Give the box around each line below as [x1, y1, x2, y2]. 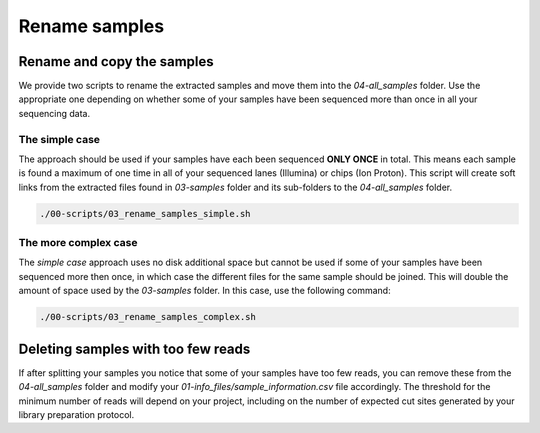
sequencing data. [18, 107, 90, 119]
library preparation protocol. [18, 408, 135, 420]
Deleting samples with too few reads [18, 340, 251, 357]
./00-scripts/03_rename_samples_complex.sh [39, 311, 257, 323]
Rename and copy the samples [18, 53, 214, 70]
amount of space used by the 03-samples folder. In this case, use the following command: [18, 285, 391, 297]
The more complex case [18, 236, 138, 250]
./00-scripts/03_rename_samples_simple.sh [39, 208, 251, 219]
